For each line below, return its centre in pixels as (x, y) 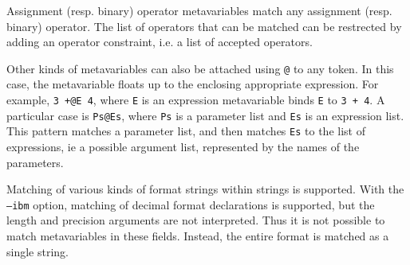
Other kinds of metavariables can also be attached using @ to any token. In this (200, 68)
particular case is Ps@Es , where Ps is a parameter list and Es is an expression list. (205, 115)
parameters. (35, 162)
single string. (37, 251)
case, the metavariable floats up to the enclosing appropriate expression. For (193, 84)
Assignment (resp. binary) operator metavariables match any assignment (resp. (199, 10)
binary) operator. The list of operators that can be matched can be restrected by (204, 26)
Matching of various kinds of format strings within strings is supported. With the (205, 189)
